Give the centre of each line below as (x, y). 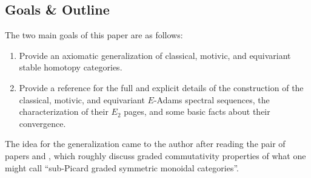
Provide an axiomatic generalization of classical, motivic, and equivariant (155, 55)
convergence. (42, 123)
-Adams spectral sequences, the (212, 99)
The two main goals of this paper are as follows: (94, 35)
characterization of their (64, 111)
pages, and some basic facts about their (197, 111)
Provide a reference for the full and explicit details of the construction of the (161, 87)
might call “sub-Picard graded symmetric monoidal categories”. (122, 167)
